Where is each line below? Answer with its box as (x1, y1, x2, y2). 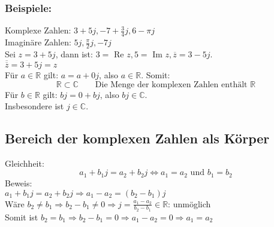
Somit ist (5, 210, 38, 223)
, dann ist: (55, 47, 93, 60)
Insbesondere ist (5, 100, 64, 112)
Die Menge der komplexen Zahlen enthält (95, 80, 248, 89)
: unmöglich (168, 197, 211, 210)
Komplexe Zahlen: (5, 24, 71, 36)
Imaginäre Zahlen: (5, 36, 71, 48)
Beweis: (5, 176, 32, 189)
